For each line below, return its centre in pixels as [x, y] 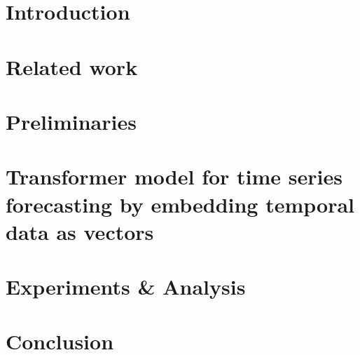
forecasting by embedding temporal [180, 204]
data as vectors [80, 231]
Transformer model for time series [174, 176]
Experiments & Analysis [126, 287]
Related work [72, 66]
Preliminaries [71, 121]
